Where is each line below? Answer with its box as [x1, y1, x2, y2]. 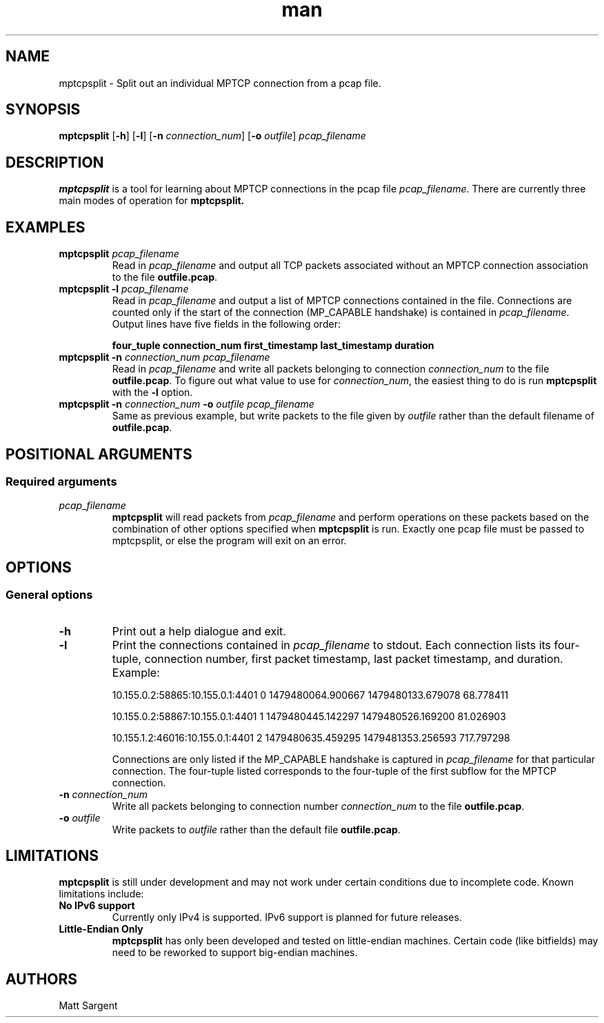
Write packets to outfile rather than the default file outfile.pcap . [112, 823, 401, 835]
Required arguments [6, 474, 117, 488]
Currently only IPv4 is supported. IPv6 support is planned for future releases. [112, 911, 462, 924]
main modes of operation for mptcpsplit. [59, 195, 245, 207]
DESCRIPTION [6, 153, 104, 171]
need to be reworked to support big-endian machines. [112, 946, 358, 959]
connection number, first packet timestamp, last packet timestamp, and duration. [144, 651, 563, 666]
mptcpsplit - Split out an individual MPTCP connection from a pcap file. [59, 77, 381, 89]
